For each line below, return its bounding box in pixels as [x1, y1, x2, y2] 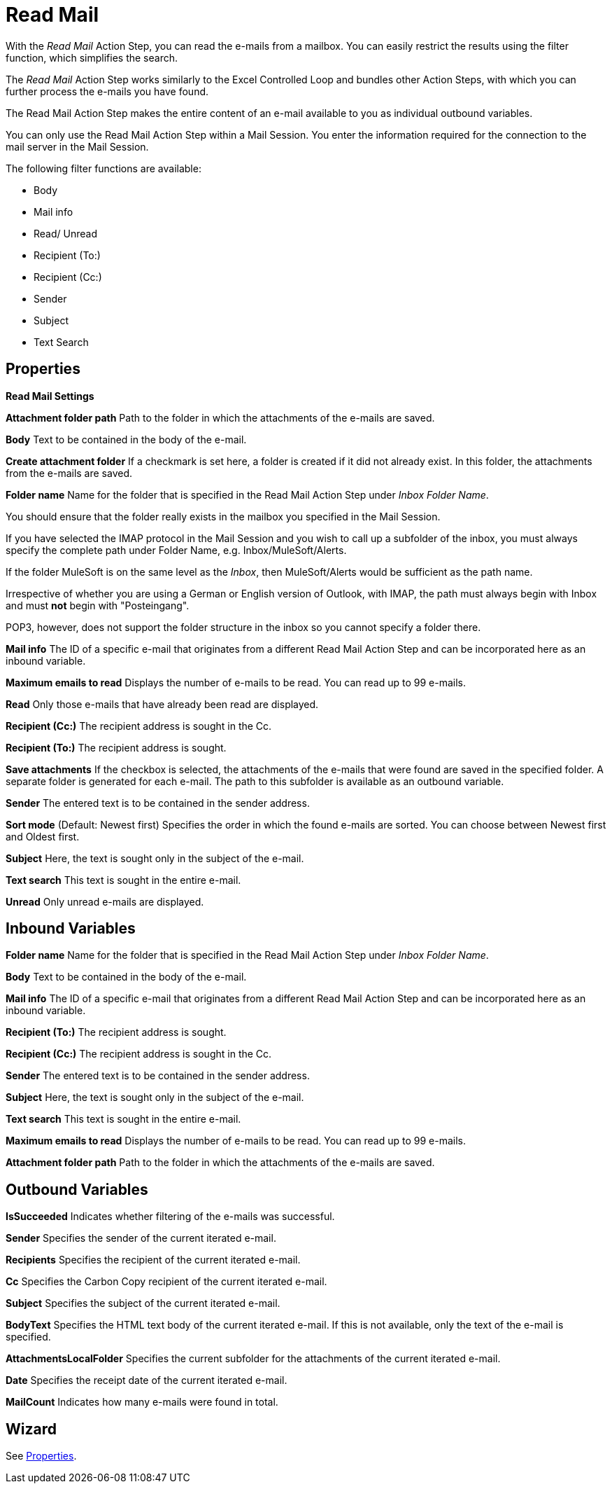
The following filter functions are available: [6, 162, 201, 174]
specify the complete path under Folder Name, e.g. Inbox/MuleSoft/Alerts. [6, 543, 347, 556]
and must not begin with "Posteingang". [6, 599, 190, 611]
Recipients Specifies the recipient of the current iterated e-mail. [6, 1254, 301, 1266]
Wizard [6, 1420, 57, 1438]
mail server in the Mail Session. [6, 140, 149, 153]
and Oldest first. [6, 830, 80, 843]
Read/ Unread [34, 227, 97, 240]
